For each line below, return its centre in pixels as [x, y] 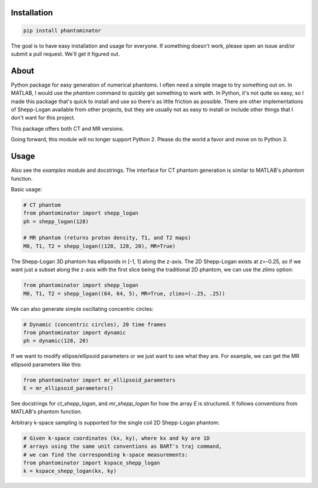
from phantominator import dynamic [74, 332]
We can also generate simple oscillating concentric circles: [82, 308]
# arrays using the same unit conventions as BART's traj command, [123, 446]
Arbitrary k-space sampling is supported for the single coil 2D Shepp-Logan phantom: [115, 422]
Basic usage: [26, 189]
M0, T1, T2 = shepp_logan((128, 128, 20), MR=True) [100, 246]
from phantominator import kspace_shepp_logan [92, 463]
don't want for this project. [43, 118]
